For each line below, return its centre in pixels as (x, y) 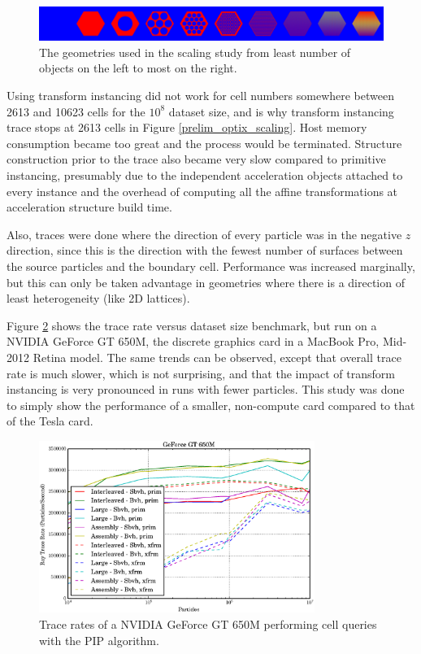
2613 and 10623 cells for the (76, 111)
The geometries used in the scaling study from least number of (195, 52)
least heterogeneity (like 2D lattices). (98, 298)
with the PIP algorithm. (99, 640)
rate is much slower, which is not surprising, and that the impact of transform (201, 373)
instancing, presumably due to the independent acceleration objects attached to (205, 174)
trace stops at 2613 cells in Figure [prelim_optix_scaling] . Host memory (187, 127)
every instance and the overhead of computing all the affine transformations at (202, 191)
